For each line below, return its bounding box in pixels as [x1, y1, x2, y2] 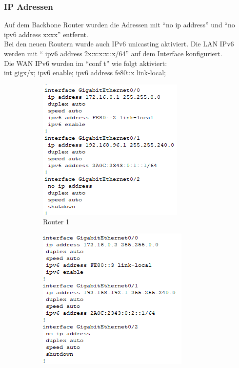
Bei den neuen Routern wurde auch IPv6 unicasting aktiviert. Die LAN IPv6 [4, 39, 234, 49]
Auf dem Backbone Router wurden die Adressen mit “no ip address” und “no [4, 20, 235, 30]
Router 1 [43, 216, 69, 227]
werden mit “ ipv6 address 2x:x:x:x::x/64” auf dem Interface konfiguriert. [4, 48, 222, 58]
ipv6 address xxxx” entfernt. [4, 29, 88, 39]
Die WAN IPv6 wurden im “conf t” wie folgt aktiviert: [4, 58, 167, 68]
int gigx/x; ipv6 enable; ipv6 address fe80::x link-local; [4, 67, 166, 78]
